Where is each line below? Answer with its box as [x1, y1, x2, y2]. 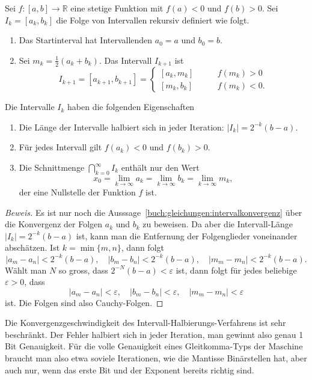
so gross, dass [58, 263, 108, 276]
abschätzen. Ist [5, 241, 60, 254]
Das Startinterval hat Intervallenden [19, 34, 153, 46]
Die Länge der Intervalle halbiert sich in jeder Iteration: [19, 120, 224, 133]
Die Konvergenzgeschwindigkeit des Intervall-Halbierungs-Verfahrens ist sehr [5, 316, 286, 329]
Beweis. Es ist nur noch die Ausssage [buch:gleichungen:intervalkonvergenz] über [5, 206, 302, 218]
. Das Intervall [99, 54, 152, 66]
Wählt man [5, 263, 47, 276]
